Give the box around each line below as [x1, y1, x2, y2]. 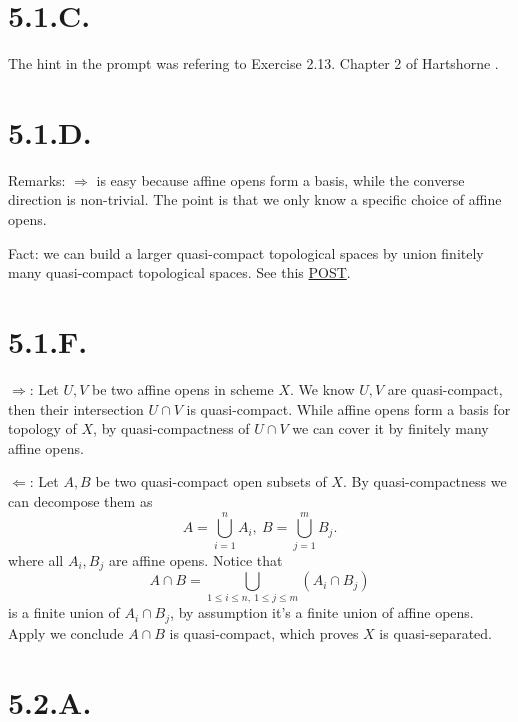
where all [8, 549, 64, 570]
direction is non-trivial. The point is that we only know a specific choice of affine [8, 189, 502, 210]
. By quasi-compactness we [342, 471, 507, 492]
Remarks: [8, 169, 66, 190]
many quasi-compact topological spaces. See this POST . [8, 262, 351, 283]
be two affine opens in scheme [92, 378, 274, 399]
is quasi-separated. [379, 622, 492, 643]
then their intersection [8, 398, 144, 419]
